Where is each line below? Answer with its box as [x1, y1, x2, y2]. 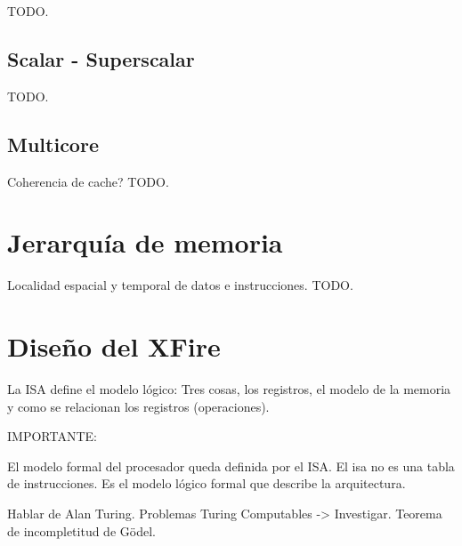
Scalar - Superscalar [7, 44, 195, 72]
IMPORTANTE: [7, 427, 97, 446]
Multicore [7, 130, 99, 157]
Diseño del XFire [7, 328, 221, 365]
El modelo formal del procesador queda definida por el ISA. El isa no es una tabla [7, 456, 455, 475]
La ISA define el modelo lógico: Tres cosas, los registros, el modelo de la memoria [7, 380, 451, 398]
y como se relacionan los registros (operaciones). [7, 397, 270, 415]
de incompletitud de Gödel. [7, 521, 156, 540]
